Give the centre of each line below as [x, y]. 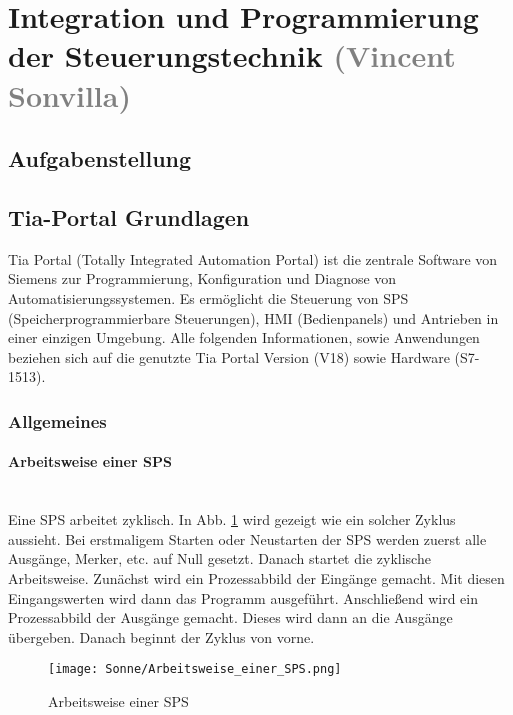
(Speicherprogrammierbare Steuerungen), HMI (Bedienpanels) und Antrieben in [253, 317]
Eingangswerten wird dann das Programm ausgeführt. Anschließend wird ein [243, 597]
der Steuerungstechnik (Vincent [232, 55]
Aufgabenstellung [100, 158]
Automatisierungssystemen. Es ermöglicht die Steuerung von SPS [208, 297]
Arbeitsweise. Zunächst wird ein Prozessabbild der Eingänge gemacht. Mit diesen [256, 577]
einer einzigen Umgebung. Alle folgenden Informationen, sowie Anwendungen [244, 337]
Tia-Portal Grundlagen [129, 216]
